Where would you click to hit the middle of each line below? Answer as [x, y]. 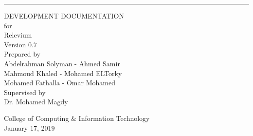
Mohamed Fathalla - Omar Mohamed [60, 83]
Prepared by [22, 54]
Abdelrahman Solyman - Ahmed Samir [62, 63]
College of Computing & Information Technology [77, 118]
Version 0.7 [20, 44]
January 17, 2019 [29, 127]
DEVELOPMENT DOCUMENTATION [64, 16]
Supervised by [25, 92]
